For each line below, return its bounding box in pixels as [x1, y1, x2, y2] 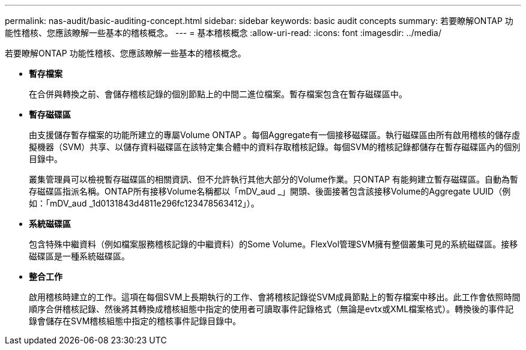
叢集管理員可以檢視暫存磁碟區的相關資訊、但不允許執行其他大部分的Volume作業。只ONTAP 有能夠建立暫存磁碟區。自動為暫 [29, 174, 519, 184]
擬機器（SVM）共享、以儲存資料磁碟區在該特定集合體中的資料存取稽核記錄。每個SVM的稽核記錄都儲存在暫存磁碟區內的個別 [29, 142, 521, 152]
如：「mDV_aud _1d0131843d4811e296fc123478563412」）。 [29, 198, 259, 208]
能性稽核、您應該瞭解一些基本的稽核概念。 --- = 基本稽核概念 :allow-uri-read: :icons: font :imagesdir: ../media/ [5, 28, 442, 38]
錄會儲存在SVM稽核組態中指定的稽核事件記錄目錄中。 [29, 316, 241, 326]
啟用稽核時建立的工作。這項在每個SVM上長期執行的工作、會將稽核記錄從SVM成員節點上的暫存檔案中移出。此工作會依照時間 [29, 292, 521, 302]
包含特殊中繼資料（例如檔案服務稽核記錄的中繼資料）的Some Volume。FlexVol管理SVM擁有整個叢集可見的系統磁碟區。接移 [29, 239, 518, 249]
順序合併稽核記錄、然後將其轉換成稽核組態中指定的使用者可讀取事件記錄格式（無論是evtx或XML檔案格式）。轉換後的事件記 [29, 304, 514, 314]
